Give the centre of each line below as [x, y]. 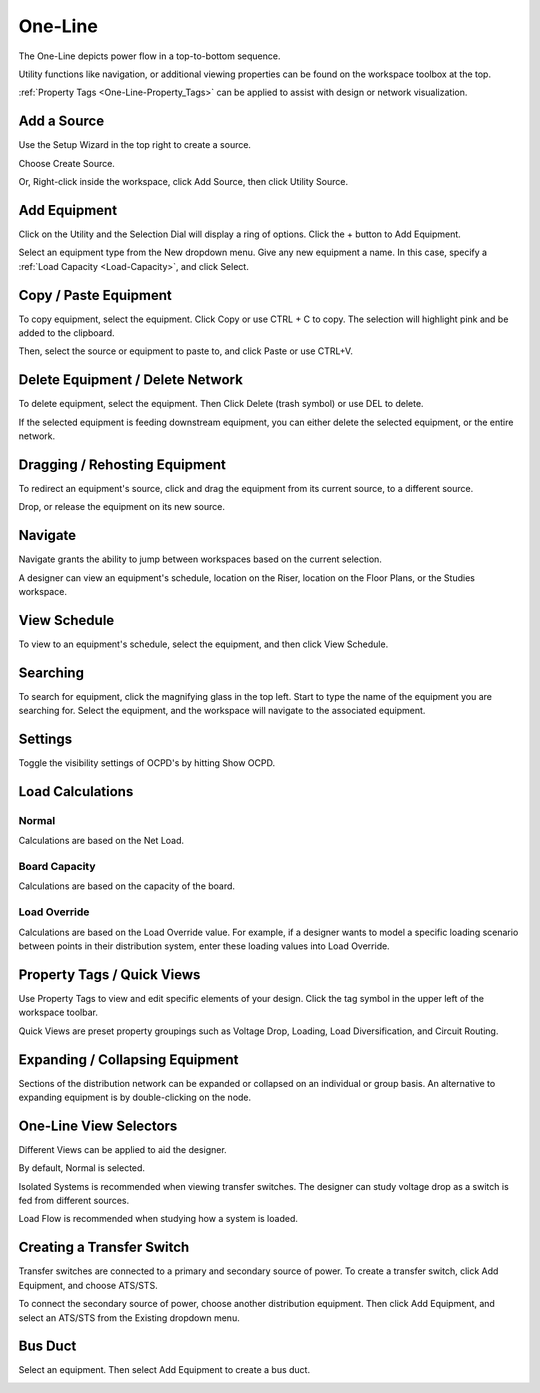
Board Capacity [57, 867]
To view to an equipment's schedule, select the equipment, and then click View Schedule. [203, 644]
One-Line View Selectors [98, 1125]
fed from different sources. [74, 1201]
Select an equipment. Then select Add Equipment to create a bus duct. [164, 1370]
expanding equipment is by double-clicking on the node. [135, 1097]
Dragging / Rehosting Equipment [122, 464]
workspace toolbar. [58, 1012]
